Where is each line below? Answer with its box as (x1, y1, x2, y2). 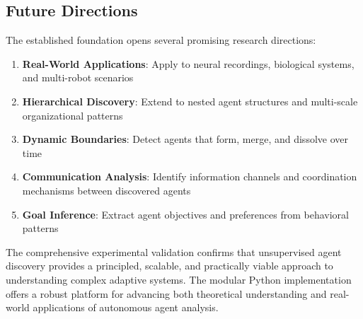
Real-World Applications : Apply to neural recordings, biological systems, (22, 56, 355, 71)
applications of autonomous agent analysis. (33, 300, 219, 315)
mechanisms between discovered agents (22, 182, 191, 197)
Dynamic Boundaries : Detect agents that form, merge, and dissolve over (22, 132, 348, 146)
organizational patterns (22, 108, 123, 122)
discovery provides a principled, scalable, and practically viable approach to (6, 258, 333, 273)
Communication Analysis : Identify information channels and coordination (22, 169, 357, 184)
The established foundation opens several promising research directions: (6, 33, 316, 47)
